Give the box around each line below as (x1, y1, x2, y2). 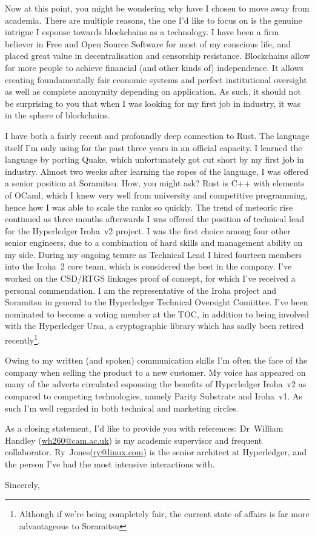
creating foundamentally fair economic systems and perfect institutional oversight (5, 73, 307, 86)
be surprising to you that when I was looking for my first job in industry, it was (5, 97, 301, 109)
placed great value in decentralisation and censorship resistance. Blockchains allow (5, 49, 310, 62)
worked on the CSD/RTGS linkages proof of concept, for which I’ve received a (5, 272, 296, 285)
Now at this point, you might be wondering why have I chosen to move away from (5, 2, 310, 14)
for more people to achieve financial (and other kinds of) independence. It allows (5, 61, 304, 73)
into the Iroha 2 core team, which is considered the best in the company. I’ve (5, 260, 292, 273)
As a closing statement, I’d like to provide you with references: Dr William (5, 422, 283, 435)
